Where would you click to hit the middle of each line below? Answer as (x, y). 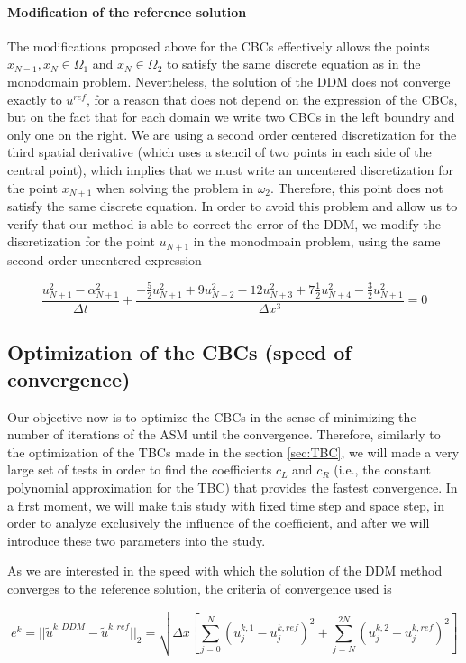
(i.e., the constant (383, 470)
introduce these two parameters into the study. (137, 540)
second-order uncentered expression (105, 259)
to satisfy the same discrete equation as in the (293, 64)
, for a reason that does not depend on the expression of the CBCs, (272, 99)
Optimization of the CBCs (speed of (179, 352)
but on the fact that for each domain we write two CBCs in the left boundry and (231, 117)
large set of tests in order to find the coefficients (140, 470)
